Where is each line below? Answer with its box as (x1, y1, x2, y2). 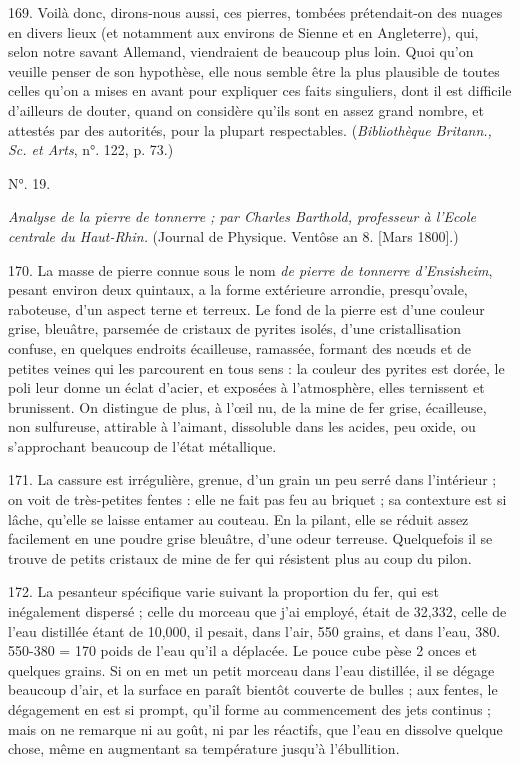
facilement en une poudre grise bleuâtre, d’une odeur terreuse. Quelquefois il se (8, 528, 493, 549)
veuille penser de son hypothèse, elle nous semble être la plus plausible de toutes (8, 60, 500, 81)
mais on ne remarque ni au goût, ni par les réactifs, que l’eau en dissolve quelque (8, 718, 503, 739)
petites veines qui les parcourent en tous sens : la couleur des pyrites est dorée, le (8, 357, 505, 378)
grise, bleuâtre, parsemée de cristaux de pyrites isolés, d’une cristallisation (8, 318, 462, 339)
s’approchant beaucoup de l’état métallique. (8, 435, 277, 456)
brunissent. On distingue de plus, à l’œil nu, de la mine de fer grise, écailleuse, (8, 396, 487, 417)
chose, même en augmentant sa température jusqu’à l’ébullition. (8, 738, 400, 759)
